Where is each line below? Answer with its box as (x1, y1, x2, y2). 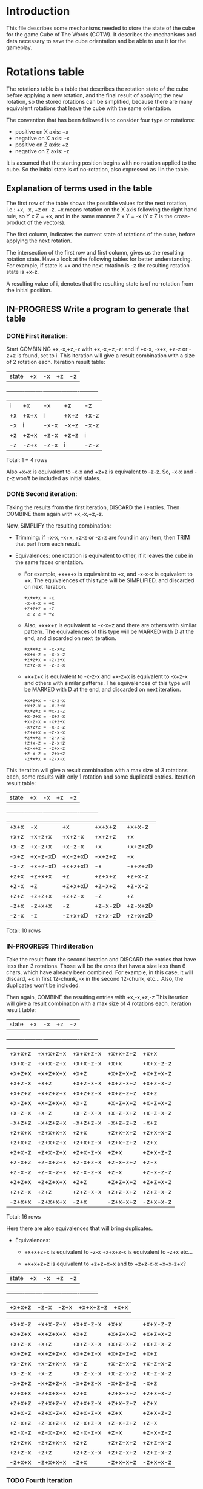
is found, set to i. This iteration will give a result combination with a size (17, 352, 195, 359)
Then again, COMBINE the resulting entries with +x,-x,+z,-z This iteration (6, 993, 189, 1000)
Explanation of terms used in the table (6, 184, 153, 194)
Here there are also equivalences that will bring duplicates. (6, 1225, 153, 1232)
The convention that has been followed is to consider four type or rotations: (6, 116, 195, 123)
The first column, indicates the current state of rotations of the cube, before (6, 230, 196, 238)
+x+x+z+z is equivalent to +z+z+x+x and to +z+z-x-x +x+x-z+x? (24, 1260, 186, 1267)
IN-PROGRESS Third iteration (6, 942, 94, 951)
